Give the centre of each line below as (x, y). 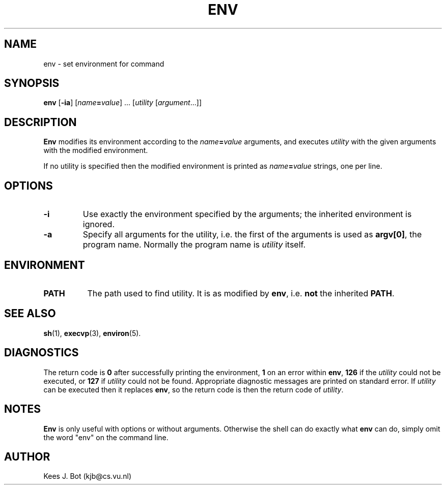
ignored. (99, 224)
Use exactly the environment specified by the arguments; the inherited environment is (247, 214)
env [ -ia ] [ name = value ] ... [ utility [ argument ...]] (123, 103)
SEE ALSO (30, 314)
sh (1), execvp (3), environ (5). (92, 333)
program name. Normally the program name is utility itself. (194, 245)
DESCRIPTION (40, 122)
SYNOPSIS (32, 83)
